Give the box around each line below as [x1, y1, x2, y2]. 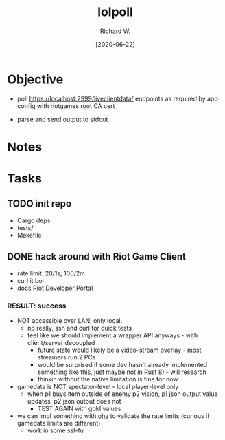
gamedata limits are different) [16, 419, 101, 427]
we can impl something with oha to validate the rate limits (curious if [16, 411, 210, 420]
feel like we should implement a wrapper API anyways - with [27, 331, 198, 339]
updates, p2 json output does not [27, 397, 121, 405]
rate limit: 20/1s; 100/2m [16, 269, 86, 277]
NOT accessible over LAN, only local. [16, 316, 123, 324]
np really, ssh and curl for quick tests [27, 324, 132, 332]
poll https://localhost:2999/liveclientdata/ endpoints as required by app [16, 94, 218, 103]
